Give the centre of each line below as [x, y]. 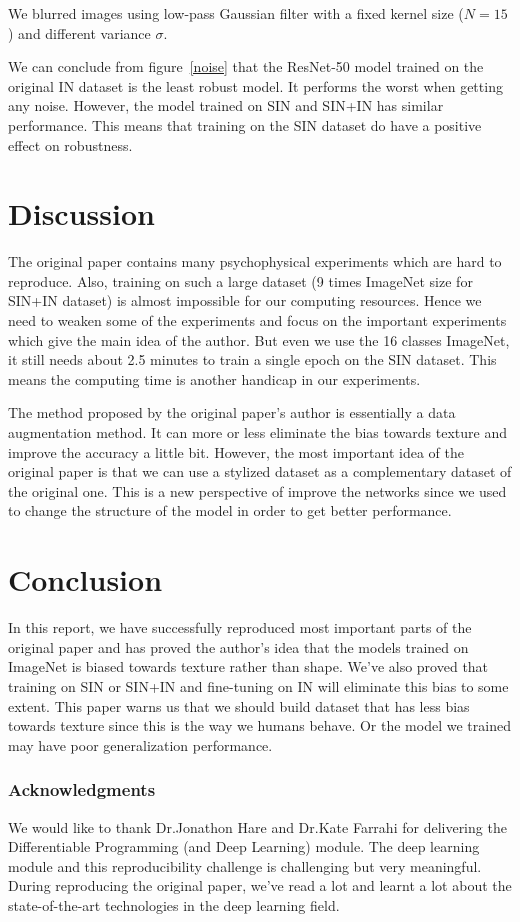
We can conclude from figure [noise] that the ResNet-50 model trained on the [246, 66]
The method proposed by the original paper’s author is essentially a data [232, 412]
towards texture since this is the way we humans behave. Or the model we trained [259, 725]
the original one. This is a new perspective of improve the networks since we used [257, 490]
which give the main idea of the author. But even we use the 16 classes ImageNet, [259, 339]
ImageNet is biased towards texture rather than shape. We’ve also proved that [248, 666]
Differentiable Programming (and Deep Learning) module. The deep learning [244, 846]
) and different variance [79, 32]
